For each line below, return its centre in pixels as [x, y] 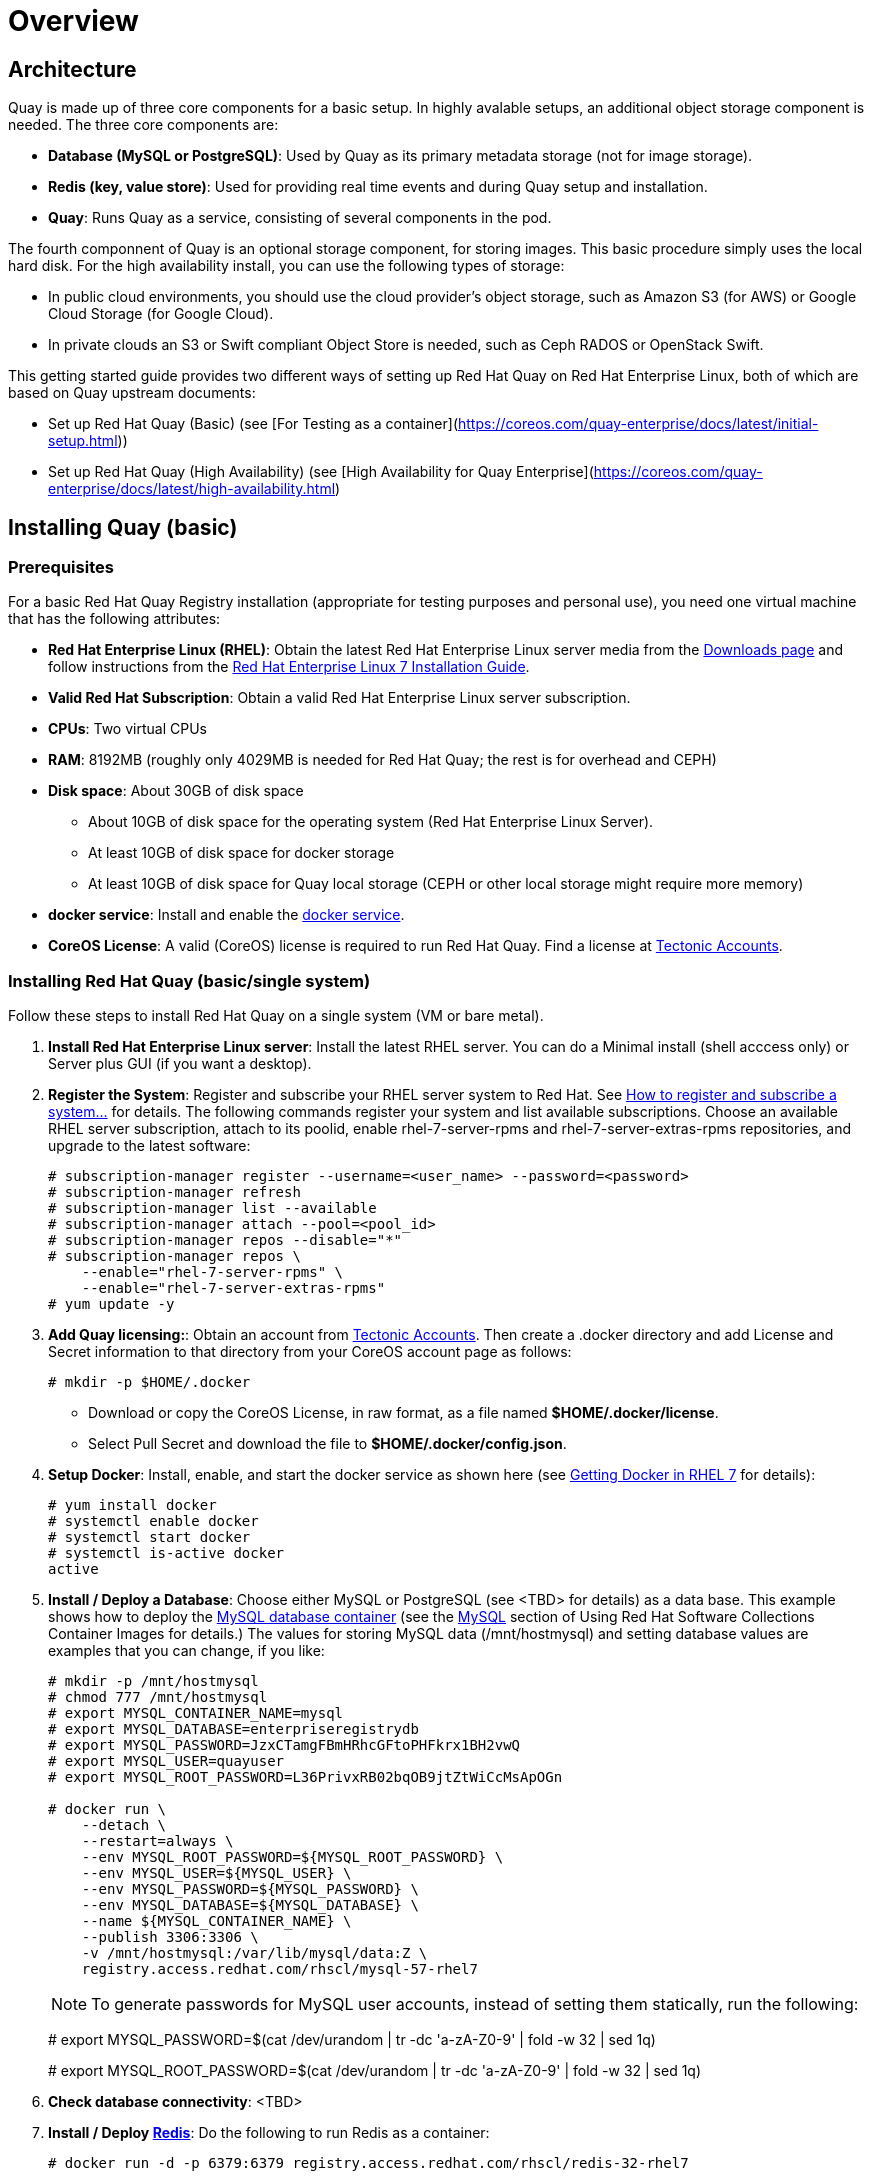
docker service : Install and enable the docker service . [226, 915]
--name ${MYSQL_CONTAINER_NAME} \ [216, 1921]
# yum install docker [132, 1505]
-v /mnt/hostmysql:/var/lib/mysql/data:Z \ [254, 1953]
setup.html [83, 441]
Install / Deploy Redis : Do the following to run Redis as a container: [269, 2133]
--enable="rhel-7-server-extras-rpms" [233, 1288]
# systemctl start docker [149, 1537]
